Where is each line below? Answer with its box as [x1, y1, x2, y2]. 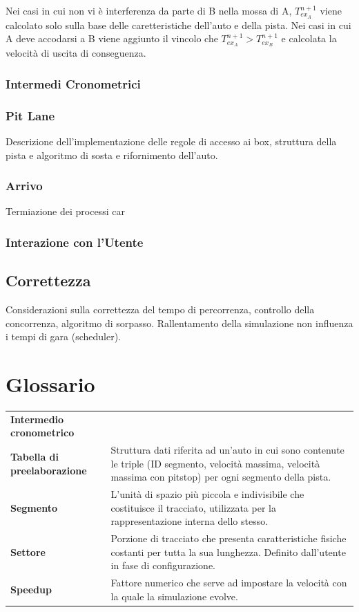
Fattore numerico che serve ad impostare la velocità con [110, 575, 347, 590]
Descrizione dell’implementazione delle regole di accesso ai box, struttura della [6, 133, 337, 148]
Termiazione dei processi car [6, 204, 125, 219]
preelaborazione [10, 463, 87, 477]
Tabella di [10, 449, 59, 463]
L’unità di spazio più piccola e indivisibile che [110, 487, 304, 501]
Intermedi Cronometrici [6, 75, 141, 92]
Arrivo [6, 177, 43, 194]
